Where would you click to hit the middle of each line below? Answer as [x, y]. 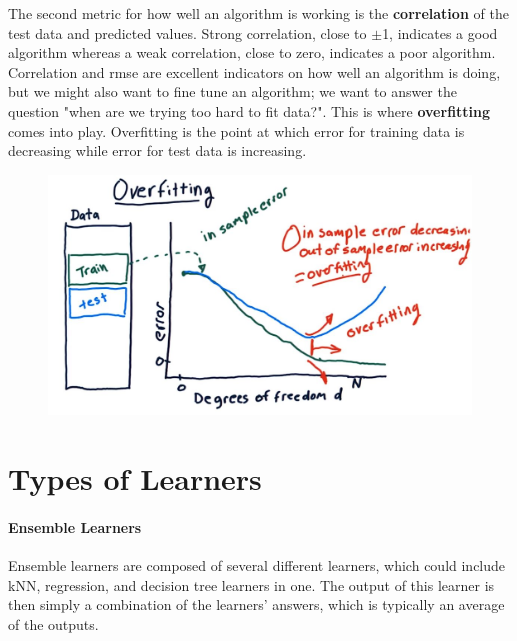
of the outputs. [53, 623]
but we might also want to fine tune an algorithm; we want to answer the [232, 91]
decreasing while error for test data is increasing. [157, 150]
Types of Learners [135, 478]
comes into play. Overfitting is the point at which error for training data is [236, 130]
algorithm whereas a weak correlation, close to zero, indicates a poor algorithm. [252, 52]
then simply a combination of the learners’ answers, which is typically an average [256, 604]
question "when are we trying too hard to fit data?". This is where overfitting [249, 110]
